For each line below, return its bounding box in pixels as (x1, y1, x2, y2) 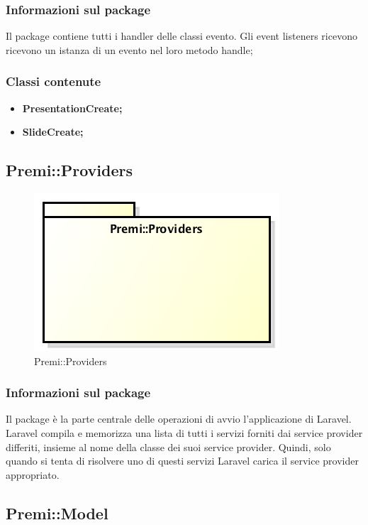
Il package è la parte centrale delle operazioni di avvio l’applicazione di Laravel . (6, 411, 352, 426)
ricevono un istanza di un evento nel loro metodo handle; (6, 42, 253, 57)
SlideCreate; (22, 124, 84, 139)
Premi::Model (6, 502, 108, 524)
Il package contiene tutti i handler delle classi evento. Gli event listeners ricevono (6, 28, 357, 43)
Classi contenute (6, 72, 101, 90)
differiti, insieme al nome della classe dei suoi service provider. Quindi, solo (6, 439, 331, 454)
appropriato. (6, 467, 60, 482)
